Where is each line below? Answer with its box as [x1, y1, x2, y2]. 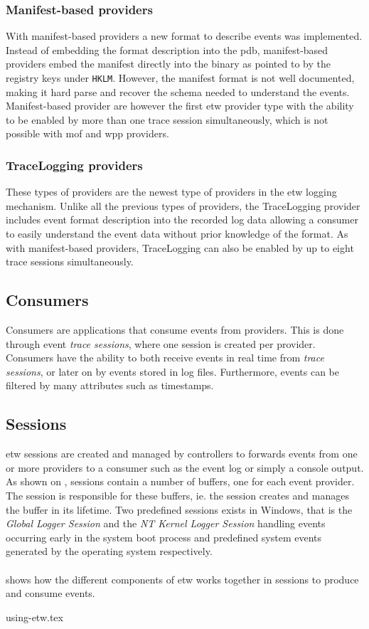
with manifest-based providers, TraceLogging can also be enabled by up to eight [6, 240, 354, 255]
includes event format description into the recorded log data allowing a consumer [6, 212, 358, 227]
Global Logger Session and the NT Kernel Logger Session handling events [6, 516, 326, 531]
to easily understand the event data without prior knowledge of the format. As [6, 226, 348, 241]
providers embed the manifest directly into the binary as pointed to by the [6, 56, 331, 71]
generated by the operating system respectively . [6, 544, 213, 559]
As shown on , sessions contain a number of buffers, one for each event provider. [6, 474, 355, 489]
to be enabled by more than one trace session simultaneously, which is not [6, 112, 328, 127]
